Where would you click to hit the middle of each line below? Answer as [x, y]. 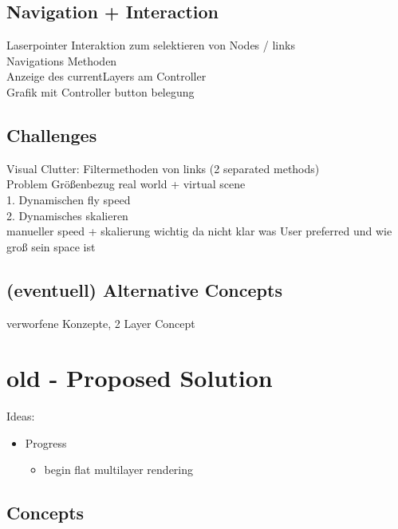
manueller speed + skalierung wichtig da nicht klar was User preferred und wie [199, 231]
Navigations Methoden [62, 60]
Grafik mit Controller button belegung [100, 91]
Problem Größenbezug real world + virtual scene [126, 184]
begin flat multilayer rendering [119, 470]
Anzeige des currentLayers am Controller [106, 76]
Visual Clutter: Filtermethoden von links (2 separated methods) [163, 168]
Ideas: [21, 416]
